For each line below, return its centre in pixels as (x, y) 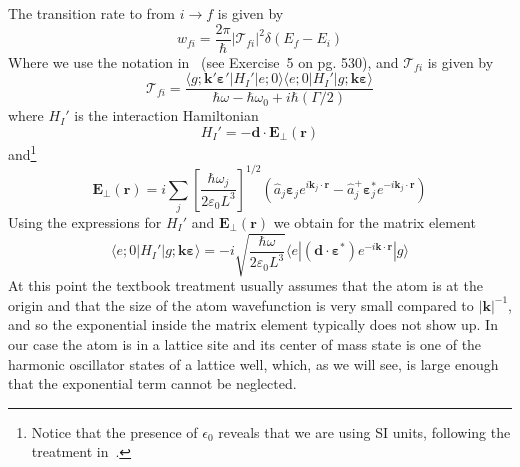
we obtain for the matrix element (374, 221)
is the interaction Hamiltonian (166, 115)
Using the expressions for (85, 221)
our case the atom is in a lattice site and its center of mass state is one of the (245, 343)
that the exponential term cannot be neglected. (152, 383)
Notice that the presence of (114, 431)
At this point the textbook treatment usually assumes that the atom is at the (245, 285)
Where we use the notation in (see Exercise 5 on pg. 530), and (203, 61)
